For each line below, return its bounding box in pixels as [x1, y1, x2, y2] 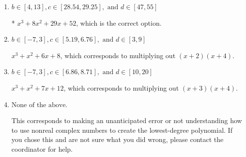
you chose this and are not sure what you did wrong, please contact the [11, 134, 224, 144]
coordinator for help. [11, 143, 73, 154]
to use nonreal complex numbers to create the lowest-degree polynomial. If [11, 125, 232, 135]
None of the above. [11, 101, 68, 109]
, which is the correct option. [76, 17, 162, 28]
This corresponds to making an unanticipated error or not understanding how [11, 115, 242, 126]
